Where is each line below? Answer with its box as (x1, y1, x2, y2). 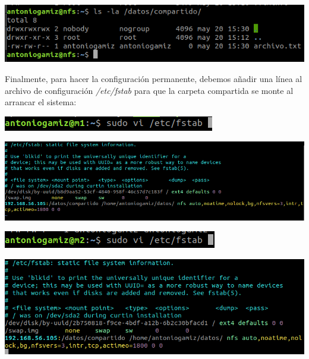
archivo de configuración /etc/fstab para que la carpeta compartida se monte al (5, 84, 294, 96)
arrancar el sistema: (5, 96, 77, 108)
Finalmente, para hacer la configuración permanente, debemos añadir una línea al (5, 73, 302, 85)
